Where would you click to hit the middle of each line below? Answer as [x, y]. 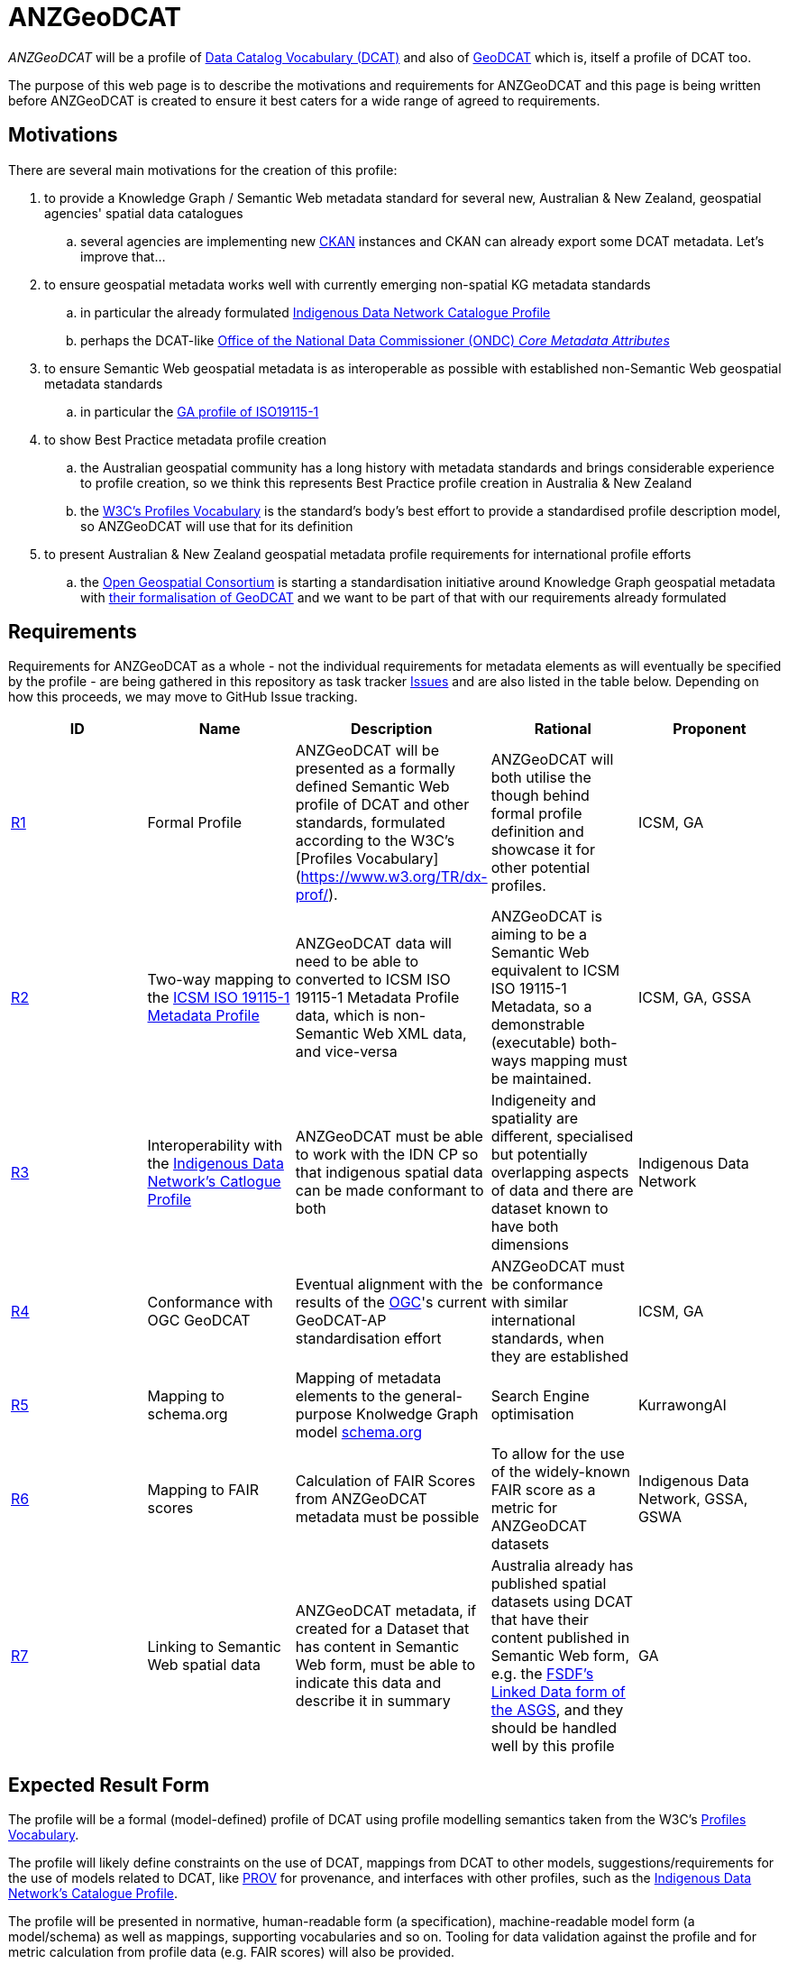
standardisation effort [368, 1339]
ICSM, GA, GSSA [694, 998]
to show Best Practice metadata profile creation [186, 439]
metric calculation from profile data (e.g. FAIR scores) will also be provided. [232, 1952]
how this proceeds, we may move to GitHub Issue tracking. [183, 697]
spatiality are [535, 1119]
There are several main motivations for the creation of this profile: [203, 170]
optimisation [532, 1414]
